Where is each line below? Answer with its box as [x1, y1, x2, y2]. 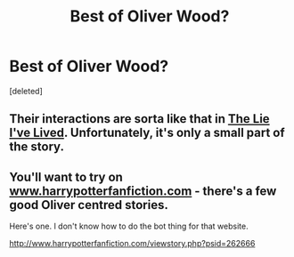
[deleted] [9, 85, 43, 96]
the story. [9, 140, 65, 155]
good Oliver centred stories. [9, 197, 169, 213]
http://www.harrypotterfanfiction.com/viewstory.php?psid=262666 [9, 238, 256, 249]
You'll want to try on [9, 169, 123, 184]
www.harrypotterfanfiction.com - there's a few [9, 183, 277, 198]
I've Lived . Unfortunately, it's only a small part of [9, 125, 285, 141]
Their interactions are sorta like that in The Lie [9, 111, 270, 126]
